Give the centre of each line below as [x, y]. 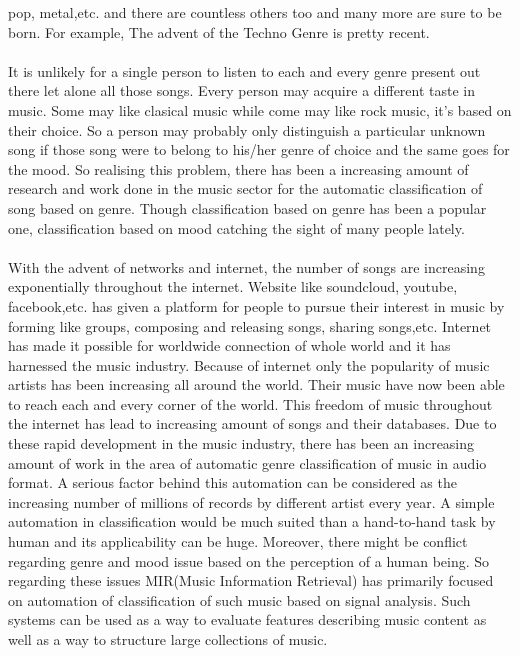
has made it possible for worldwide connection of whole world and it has [229, 345]
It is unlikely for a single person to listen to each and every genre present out [244, 70]
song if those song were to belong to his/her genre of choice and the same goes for [259, 149]
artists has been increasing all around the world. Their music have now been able [256, 384]
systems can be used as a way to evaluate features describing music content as [247, 619]
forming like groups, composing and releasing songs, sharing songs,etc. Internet [250, 325]
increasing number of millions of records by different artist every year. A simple [251, 501]
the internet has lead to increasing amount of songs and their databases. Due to [252, 423]
